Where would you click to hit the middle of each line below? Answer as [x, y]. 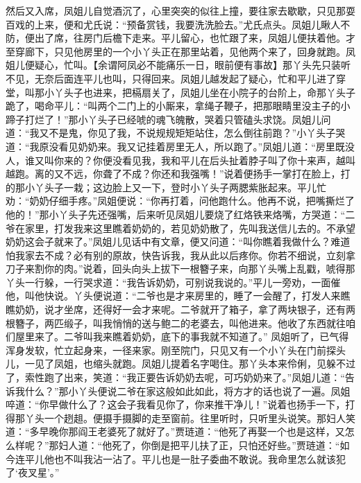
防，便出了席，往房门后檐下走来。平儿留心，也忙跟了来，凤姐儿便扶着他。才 [180, 38]
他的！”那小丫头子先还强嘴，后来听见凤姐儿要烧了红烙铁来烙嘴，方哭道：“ [176, 214]
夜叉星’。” [39, 472]
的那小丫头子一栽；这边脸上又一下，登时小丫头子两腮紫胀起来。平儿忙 [166, 187]
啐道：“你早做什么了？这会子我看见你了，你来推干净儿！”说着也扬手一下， [176, 404]
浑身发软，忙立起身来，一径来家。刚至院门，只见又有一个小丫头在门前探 [171, 350]
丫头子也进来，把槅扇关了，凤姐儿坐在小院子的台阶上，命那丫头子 [204, 92]
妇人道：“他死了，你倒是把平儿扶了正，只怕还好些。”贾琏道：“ [199, 445]
